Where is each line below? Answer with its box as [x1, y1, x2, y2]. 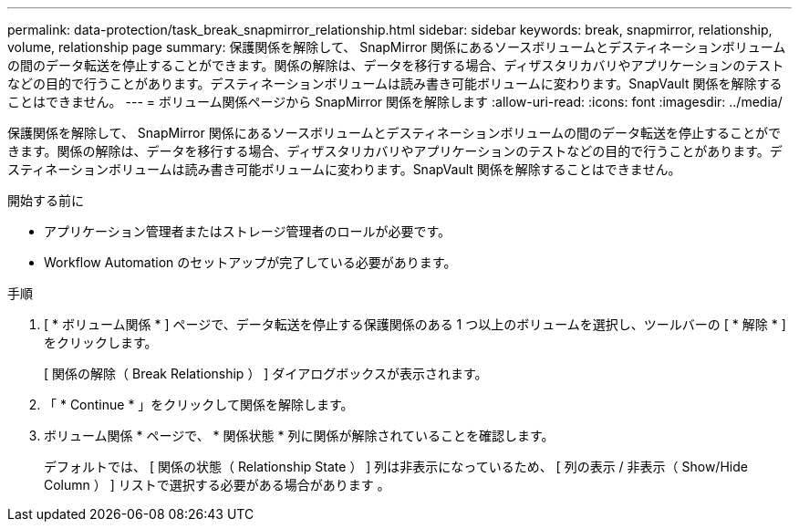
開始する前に [7, 192, 84, 208]
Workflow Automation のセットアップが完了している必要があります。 [44, 254, 457, 270]
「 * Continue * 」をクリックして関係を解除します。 [44, 397, 354, 412]
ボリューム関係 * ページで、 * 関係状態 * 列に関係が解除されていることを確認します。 [44, 428, 555, 443]
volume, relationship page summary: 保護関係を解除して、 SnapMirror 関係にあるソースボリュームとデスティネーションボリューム [7, 39, 786, 55]
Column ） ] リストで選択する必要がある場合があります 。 [44, 477, 390, 493]
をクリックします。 [44, 335, 158, 350]
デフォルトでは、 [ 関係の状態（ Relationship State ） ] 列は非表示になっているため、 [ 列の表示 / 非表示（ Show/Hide [44, 459, 748, 474]
